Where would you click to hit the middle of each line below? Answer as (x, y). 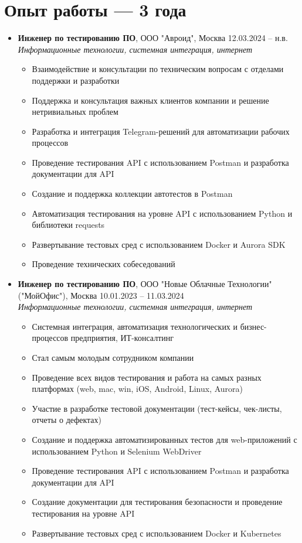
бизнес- (253, 326)
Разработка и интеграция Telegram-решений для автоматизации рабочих (161, 131)
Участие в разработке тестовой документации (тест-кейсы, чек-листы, (157, 408)
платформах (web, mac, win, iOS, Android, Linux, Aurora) (138, 389)
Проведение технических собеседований (104, 264)
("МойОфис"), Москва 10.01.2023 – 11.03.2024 (101, 295)
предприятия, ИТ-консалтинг (122, 338)
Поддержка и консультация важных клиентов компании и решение (150, 100)
